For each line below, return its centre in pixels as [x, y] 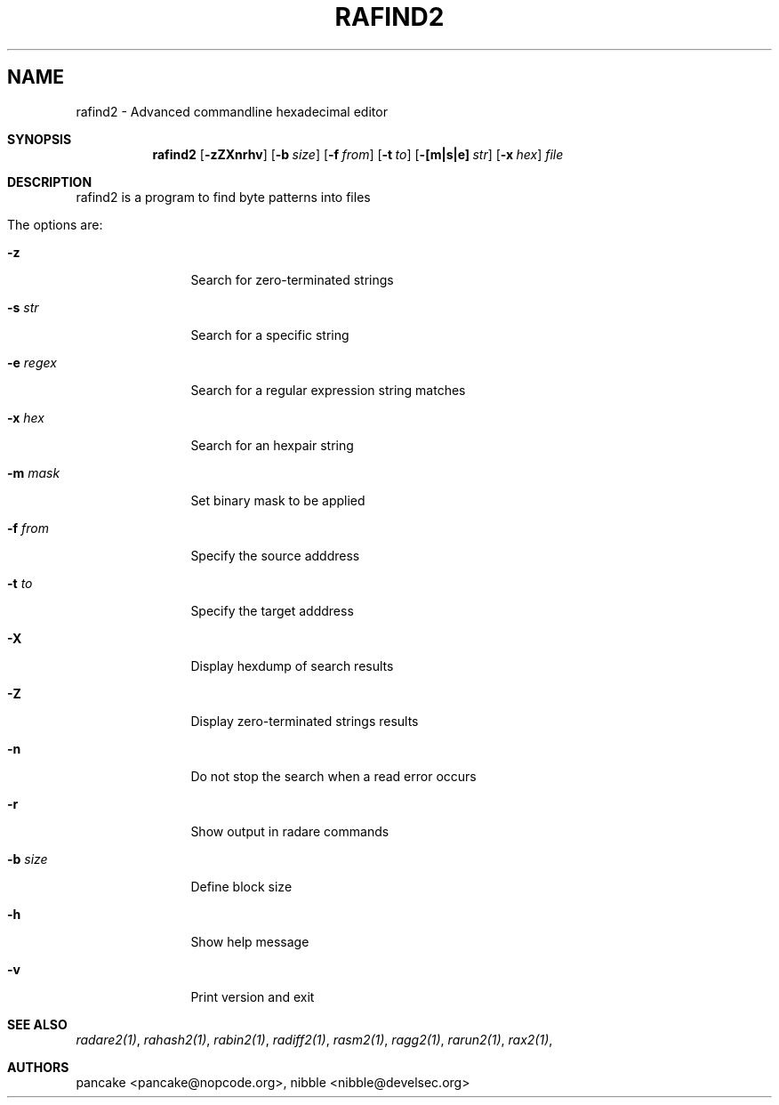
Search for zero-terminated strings [292, 279]
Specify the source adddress [275, 555]
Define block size [241, 886]
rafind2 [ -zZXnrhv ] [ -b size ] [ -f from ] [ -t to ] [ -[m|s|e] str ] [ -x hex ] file [358, 154]
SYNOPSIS [40, 139]
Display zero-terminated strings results [305, 721]
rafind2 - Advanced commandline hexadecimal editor [232, 111]
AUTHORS [38, 1067]
